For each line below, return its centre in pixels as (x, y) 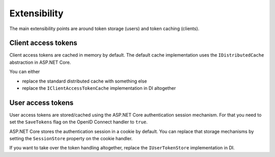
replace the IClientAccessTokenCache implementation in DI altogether (99, 88)
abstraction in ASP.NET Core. (40, 62)
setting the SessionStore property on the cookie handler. (71, 139)
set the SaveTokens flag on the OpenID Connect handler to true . (78, 122)
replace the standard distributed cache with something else (85, 81)
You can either (25, 72)
